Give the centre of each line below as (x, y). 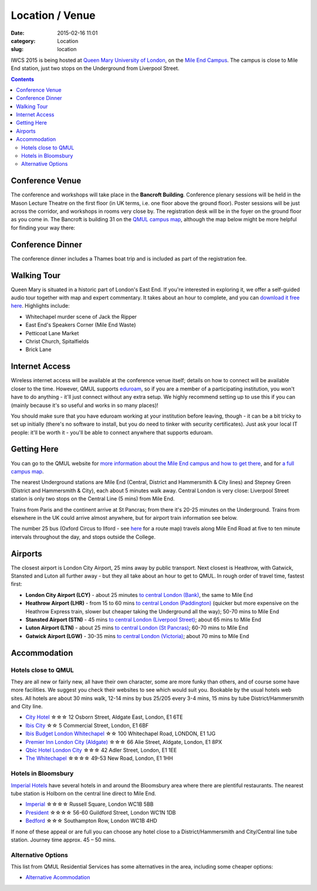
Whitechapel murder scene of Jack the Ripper (81, 316)
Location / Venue (53, 15)
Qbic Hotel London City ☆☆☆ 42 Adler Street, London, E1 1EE (101, 750)
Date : (18, 33)
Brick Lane (38, 349)
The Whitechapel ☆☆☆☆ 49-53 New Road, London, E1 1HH (99, 758)
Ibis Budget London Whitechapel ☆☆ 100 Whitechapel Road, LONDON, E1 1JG (121, 734)
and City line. (27, 706)
